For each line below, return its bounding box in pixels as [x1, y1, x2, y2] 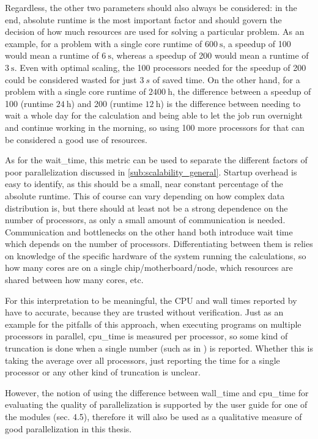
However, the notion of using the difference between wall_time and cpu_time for [5, 386, 309, 399]
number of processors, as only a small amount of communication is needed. [5, 213, 286, 226]
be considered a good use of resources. [5, 133, 147, 146]
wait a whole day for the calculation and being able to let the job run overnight [5, 109, 303, 122]
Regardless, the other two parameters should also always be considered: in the [5, 1, 297, 13]
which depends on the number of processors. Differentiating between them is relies [5, 237, 313, 250]
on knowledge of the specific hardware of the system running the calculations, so [5, 249, 306, 262]
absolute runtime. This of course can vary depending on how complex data [5, 189, 285, 202]
